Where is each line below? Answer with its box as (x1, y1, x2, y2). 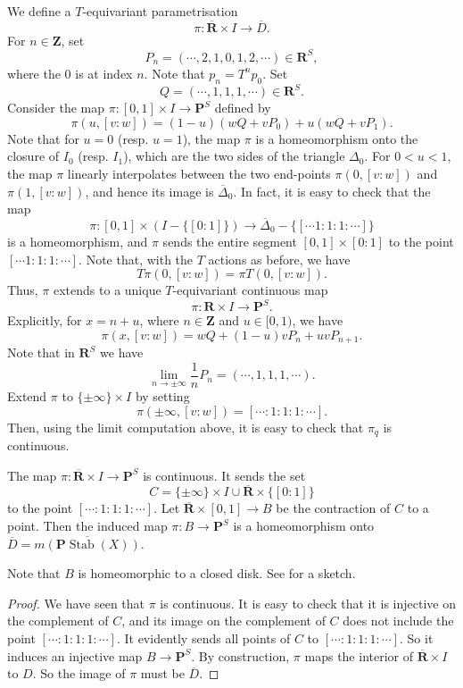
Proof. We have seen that (7, 593, 145, 612)
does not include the (343, 611, 454, 630)
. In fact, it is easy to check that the (233, 181, 431, 200)
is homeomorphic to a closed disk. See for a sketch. (78, 564, 356, 583)
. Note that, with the (79, 249, 194, 268)
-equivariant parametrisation (82, 2, 238, 20)
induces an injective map (7, 646, 143, 665)
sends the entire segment (162, 231, 297, 250)
